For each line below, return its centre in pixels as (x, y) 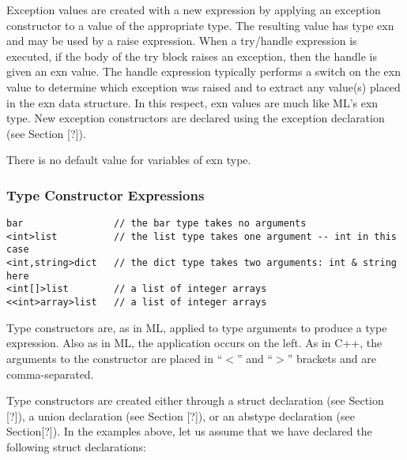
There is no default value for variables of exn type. (129, 160)
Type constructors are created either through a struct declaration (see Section (195, 400)
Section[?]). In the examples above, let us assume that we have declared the (189, 431)
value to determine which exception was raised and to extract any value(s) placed (203, 86)
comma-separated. (50, 374)
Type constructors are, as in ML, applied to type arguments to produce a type (197, 327)
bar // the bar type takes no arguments (156, 224)
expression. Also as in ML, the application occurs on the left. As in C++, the (194, 343)
